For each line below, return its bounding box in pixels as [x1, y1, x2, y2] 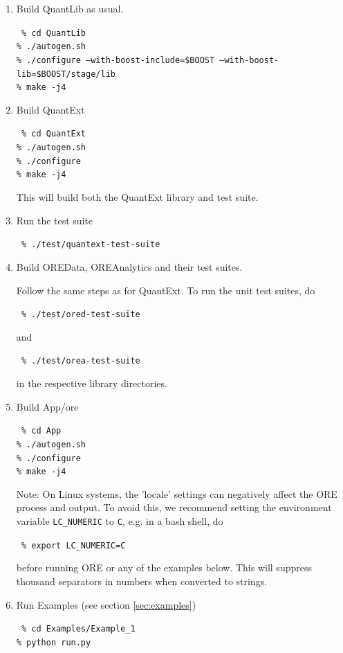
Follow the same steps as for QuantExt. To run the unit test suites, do [16, 283, 315, 297]
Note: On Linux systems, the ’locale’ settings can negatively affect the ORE [16, 486, 337, 501]
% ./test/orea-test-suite [21, 356, 140, 366]
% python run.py [16, 637, 91, 647]
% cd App [21, 426, 62, 436]
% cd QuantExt [21, 129, 86, 139]
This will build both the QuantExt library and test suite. [16, 190, 259, 204]
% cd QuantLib [21, 28, 86, 38]
